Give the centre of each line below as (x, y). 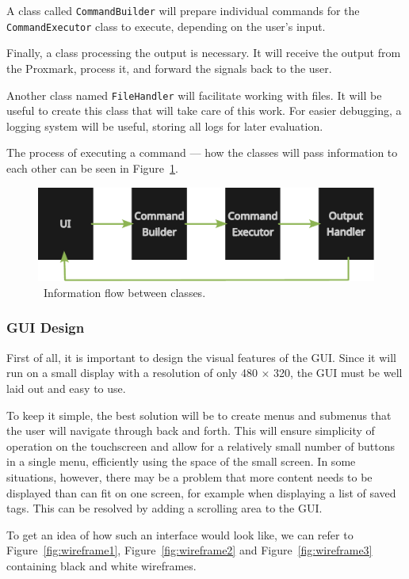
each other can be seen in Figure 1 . (92, 168)
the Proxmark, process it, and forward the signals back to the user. (169, 68)
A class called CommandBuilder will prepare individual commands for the (183, 10)
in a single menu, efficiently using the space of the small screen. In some (181, 461)
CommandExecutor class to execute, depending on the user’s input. (166, 26)
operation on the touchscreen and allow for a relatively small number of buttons (201, 446)
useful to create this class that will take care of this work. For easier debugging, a (204, 110)
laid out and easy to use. (66, 388)
